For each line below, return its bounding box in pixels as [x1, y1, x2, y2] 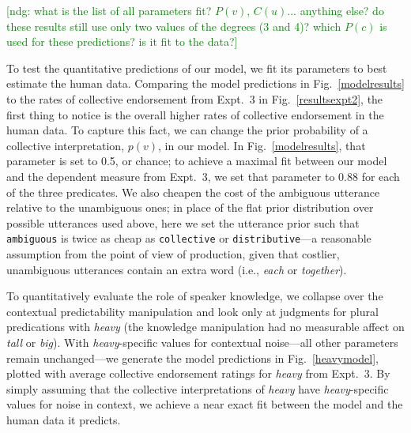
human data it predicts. [6, 411, 121, 427]
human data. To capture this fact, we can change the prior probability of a [6, 122, 368, 138]
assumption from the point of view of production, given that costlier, [6, 245, 340, 262]
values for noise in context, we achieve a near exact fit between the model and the [6, 396, 403, 412]
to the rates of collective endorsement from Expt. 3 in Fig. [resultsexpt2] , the [6, 90, 383, 107]
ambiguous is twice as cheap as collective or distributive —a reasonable [6, 230, 371, 247]
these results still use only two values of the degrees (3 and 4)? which [6, 17, 341, 34]
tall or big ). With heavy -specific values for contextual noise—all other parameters [6, 333, 398, 350]
